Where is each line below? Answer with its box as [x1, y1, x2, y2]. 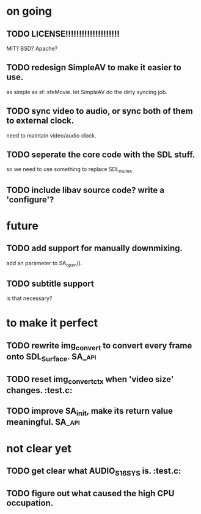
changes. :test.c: [6, 385, 73, 395]
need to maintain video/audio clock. [6, 131, 97, 139]
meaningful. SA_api [6, 417, 80, 427]
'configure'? [6, 194, 54, 205]
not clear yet [6, 441, 72, 455]
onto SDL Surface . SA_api [6, 351, 97, 364]
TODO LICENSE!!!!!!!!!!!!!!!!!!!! [6, 29, 120, 39]
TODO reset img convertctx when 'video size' [6, 374, 174, 386]
